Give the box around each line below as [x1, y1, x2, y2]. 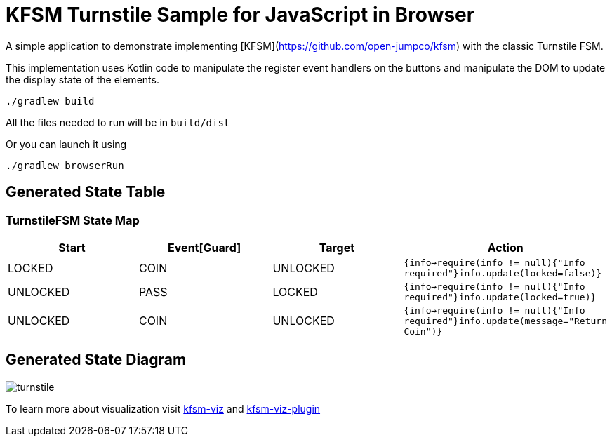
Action [487, 240, 524, 255]
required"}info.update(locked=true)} [404, 291, 597, 302]
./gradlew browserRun [6, 159, 124, 171]
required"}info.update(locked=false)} [404, 267, 602, 279]
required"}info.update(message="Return [404, 315, 607, 326]
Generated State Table [6, 183, 166, 201]
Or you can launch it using [6, 138, 127, 150]
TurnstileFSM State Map [6, 213, 140, 227]
